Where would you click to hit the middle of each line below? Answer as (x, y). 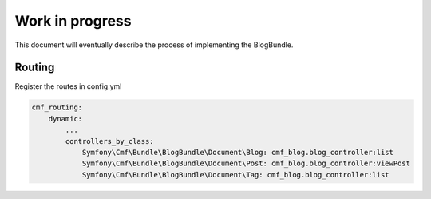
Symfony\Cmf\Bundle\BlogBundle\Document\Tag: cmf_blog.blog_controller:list (236, 175)
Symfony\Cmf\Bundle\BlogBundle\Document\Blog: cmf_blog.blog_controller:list (238, 152)
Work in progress (73, 21)
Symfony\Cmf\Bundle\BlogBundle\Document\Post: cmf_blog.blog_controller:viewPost (246, 163)
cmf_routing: (57, 107)
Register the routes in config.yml (68, 86)
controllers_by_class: (110, 141)
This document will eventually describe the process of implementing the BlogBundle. (154, 45)
